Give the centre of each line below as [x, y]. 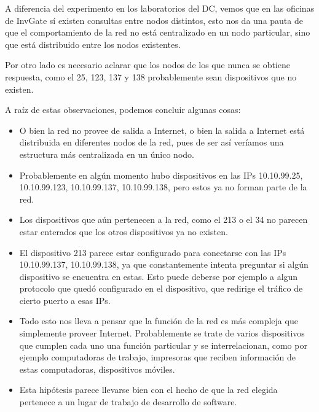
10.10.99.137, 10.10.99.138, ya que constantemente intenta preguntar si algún [164, 264]
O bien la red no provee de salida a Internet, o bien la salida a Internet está [162, 130]
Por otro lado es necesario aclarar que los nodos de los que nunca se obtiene [148, 65]
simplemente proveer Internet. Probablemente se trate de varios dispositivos [162, 333]
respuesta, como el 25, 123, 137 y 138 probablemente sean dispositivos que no [151, 76]
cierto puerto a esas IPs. [65, 300]
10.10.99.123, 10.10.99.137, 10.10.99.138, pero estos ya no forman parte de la [163, 187]
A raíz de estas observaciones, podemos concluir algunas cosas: [123, 110]
